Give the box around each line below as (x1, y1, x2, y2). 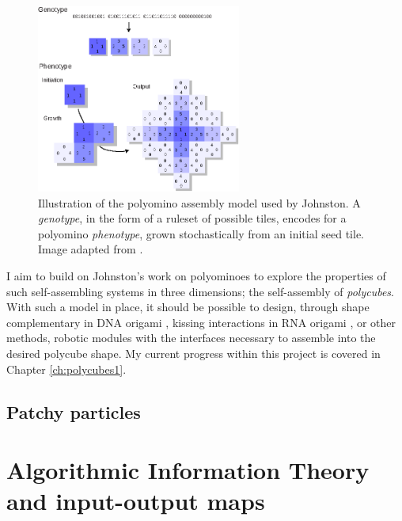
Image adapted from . (38, 241, 143, 257)
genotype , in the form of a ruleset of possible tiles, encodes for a (38, 210, 347, 226)
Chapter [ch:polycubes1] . (6, 360, 127, 377)
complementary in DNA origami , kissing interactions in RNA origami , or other (6, 314, 396, 330)
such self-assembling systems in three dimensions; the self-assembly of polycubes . (6, 283, 394, 299)
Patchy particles (6, 399, 141, 424)
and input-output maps (6, 485, 265, 517)
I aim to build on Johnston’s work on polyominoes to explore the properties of (6, 268, 386, 284)
